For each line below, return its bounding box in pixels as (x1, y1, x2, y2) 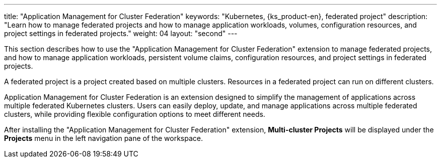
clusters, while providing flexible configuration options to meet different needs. (4, 110, 265, 118)
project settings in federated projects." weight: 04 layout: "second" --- (4, 29, 238, 38)
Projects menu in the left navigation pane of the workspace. (4, 134, 203, 142)
